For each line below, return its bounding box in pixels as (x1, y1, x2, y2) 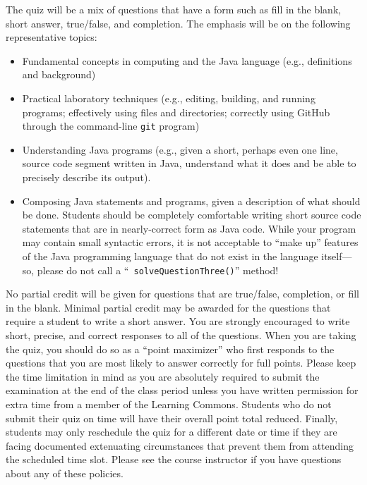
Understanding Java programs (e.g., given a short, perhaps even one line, (22, 142, 338, 156)
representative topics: (6, 30, 97, 44)
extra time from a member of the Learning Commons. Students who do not (6, 396, 332, 411)
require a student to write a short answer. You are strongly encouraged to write (6, 314, 350, 329)
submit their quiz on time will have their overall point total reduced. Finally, (6, 410, 338, 425)
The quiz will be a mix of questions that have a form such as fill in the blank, (6, 2, 342, 16)
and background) (22, 67, 96, 82)
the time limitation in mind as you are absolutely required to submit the (6, 369, 320, 383)
